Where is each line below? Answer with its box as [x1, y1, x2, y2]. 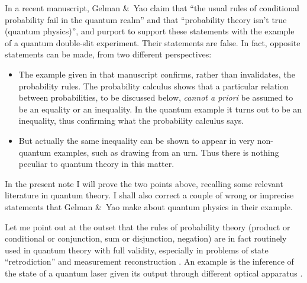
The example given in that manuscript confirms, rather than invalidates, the [18, 67, 295, 80]
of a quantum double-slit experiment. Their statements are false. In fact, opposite [5, 36, 300, 49]
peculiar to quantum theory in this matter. [18, 157, 174, 170]
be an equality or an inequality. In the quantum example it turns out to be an [18, 102, 302, 115]
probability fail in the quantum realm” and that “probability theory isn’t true [5, 13, 287, 25]
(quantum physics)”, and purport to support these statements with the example [5, 25, 295, 37]
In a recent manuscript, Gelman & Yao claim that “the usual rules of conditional [5, 2, 299, 14]
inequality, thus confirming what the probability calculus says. [18, 114, 244, 127]
